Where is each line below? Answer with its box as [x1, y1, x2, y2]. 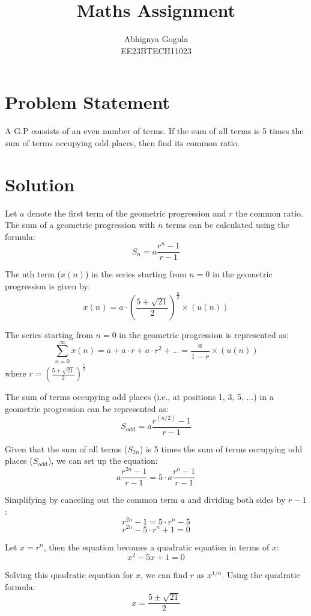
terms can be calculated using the [166, 218, 290, 231]
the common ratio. [235, 206, 303, 219]
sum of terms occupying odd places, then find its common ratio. [5, 136, 240, 149]
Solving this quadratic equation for [5, 568, 133, 581]
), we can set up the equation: [47, 454, 158, 467]
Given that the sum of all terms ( [5, 442, 128, 455]
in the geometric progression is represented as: [119, 328, 289, 341]
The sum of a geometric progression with [5, 218, 155, 231]
